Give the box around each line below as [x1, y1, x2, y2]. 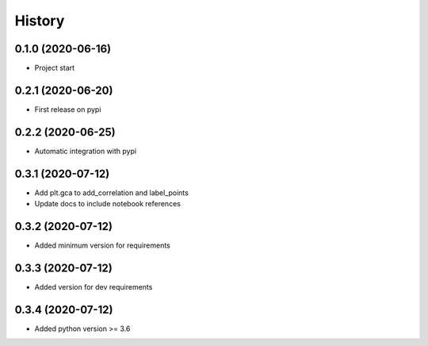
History [14, 12, 65, 29]
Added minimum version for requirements [34, 240, 170, 250]
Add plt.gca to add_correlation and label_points [34, 187, 189, 198]
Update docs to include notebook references [34, 199, 182, 209]
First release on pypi [34, 104, 101, 114]
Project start [34, 63, 75, 73]
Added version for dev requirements [34, 282, 153, 291]
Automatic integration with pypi [34, 146, 137, 156]
